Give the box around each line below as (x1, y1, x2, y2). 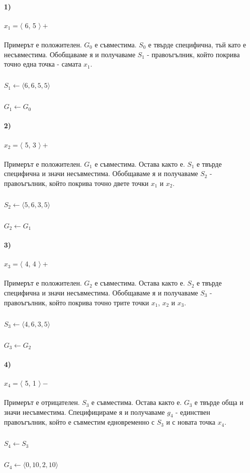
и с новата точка (166, 417, 215, 427)
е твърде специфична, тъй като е (148, 39, 246, 49)
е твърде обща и (194, 397, 244, 407)
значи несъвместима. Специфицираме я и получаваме (4, 406, 165, 417)
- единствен (175, 406, 210, 417)
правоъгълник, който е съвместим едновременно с (4, 417, 155, 427)
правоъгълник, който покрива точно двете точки (4, 178, 149, 188)
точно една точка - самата (4, 59, 82, 69)
